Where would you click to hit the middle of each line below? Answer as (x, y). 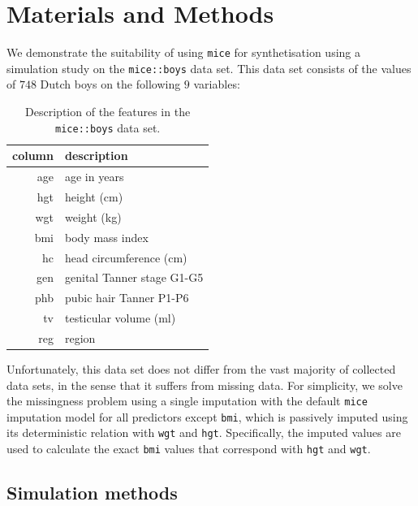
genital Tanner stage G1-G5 (134, 277)
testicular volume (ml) (120, 318)
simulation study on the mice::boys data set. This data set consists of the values (209, 68)
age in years (94, 177)
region (80, 337)
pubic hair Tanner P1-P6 (127, 298)
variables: (217, 84)
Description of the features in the (108, 112)
